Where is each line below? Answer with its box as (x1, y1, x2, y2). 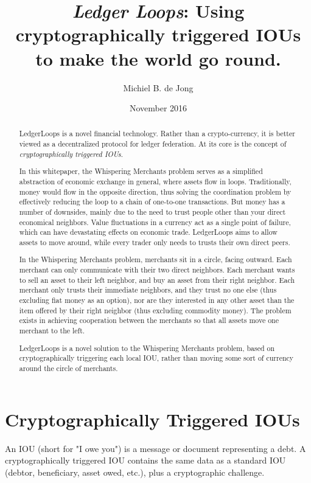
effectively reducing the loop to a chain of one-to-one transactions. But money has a (19, 196, 285, 207)
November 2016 (129, 102, 187, 114)
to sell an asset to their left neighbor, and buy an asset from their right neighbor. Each (19, 274, 295, 285)
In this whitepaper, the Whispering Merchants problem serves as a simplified (19, 166, 263, 176)
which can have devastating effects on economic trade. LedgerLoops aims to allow (19, 227, 278, 237)
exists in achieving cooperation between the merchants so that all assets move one (19, 315, 279, 325)
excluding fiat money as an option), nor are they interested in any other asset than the (19, 295, 295, 305)
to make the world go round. (35, 46, 281, 71)
